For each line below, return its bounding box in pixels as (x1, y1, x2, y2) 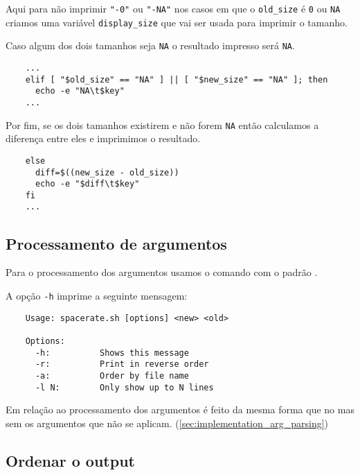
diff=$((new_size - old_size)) (35, 167, 179, 178)
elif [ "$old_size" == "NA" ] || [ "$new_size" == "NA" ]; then (25, 74, 328, 85)
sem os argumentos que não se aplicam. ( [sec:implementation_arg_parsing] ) (6, 415, 329, 430)
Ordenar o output (6, 449, 135, 471)
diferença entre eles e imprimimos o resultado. (6, 131, 201, 146)
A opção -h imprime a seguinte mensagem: (6, 288, 188, 302)
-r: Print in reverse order (35, 359, 209, 370)
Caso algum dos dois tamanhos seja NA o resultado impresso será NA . (6, 38, 295, 53)
